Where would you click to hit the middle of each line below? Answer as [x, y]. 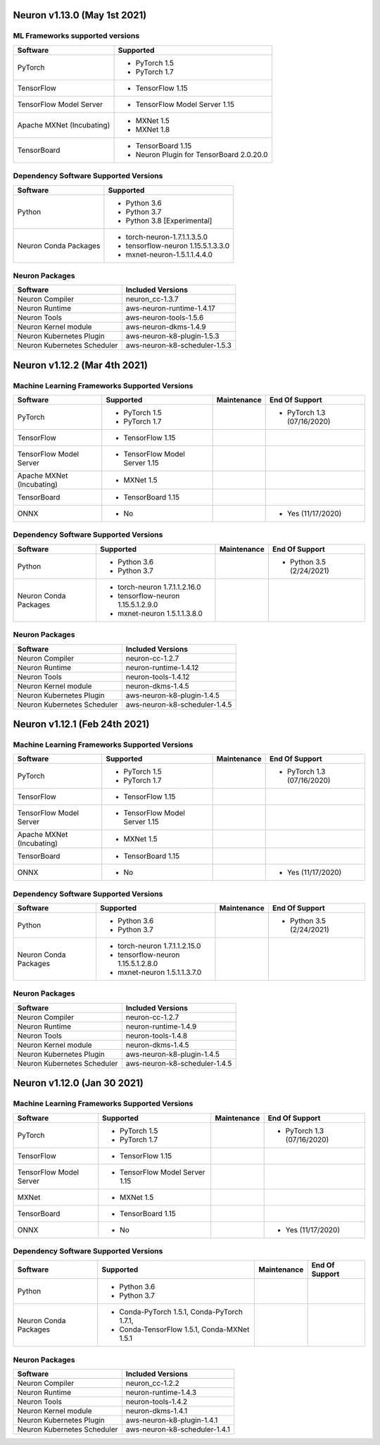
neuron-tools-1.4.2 [157, 1402]
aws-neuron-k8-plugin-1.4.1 [172, 1420]
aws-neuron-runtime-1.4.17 [170, 309]
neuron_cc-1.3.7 [152, 299]
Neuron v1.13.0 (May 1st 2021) [80, 15]
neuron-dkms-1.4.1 [157, 1411]
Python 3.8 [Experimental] [169, 221]
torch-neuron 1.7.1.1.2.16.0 [159, 587]
